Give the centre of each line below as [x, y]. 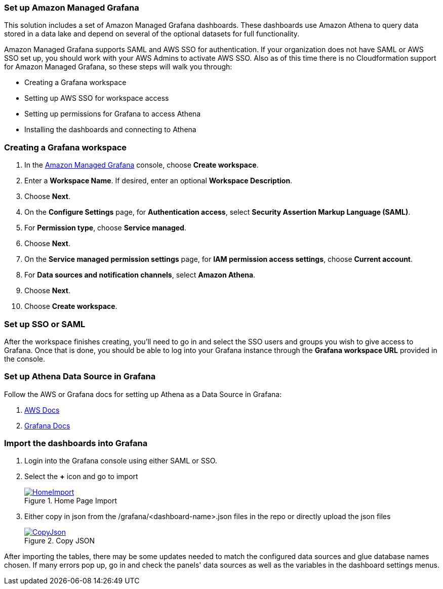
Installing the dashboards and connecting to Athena [110, 130]
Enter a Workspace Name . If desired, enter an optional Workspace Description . [158, 181]
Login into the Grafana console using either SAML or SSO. [121, 461]
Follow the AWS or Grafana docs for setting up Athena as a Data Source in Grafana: [143, 394]
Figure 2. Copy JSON [60, 541]
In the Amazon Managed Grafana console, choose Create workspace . [142, 165]
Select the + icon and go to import [81, 477]
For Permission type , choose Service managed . [105, 228]
